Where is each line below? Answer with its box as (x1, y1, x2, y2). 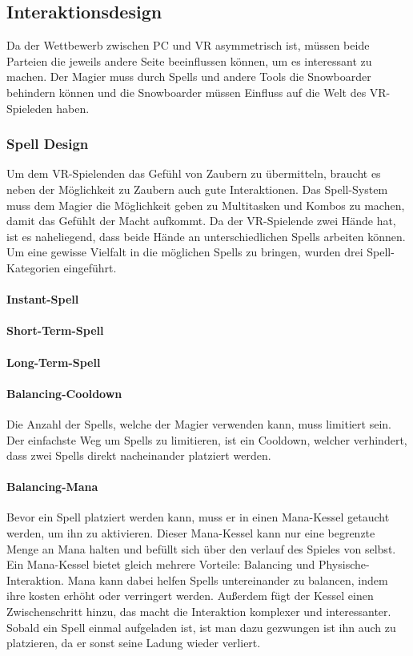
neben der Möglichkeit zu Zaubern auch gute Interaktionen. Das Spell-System (6, 180, 388, 197)
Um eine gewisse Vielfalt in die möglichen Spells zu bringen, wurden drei (6, 243, 363, 260)
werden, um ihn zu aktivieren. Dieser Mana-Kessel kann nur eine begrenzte (6, 525, 375, 541)
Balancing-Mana (6, 478, 98, 495)
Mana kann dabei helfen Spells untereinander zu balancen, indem (67, 571, 388, 588)
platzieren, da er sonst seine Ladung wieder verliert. (6, 634, 261, 651)
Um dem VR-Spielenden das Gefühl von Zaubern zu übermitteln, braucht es (6, 165, 381, 182)
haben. (56, 99, 90, 116)
